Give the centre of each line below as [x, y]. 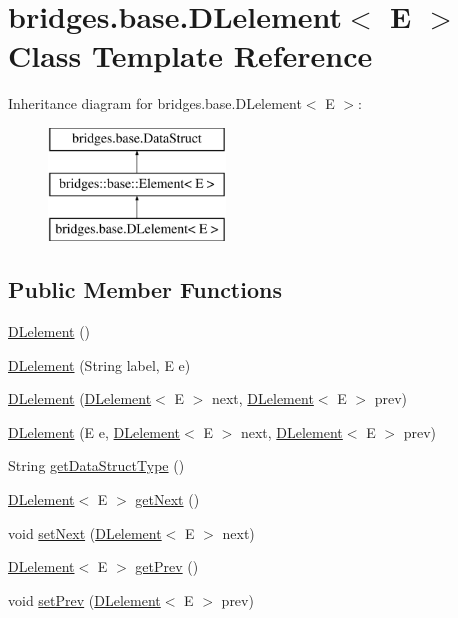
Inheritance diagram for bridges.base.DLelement [155, 103]
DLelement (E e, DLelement [94, 431]
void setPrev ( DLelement [84, 599]
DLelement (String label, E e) [99, 364]
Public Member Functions [145, 289]
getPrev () [167, 566]
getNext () [167, 499]
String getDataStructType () [96, 465]
